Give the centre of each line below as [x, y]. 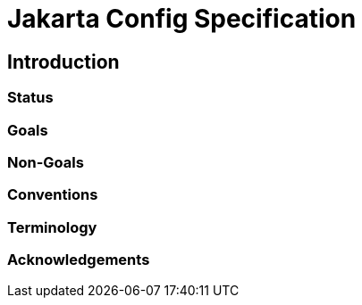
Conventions [53, 195]
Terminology [52, 227]
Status [30, 98]
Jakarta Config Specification [182, 19]
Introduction [63, 62]
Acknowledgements [79, 260]
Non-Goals [46, 162]
